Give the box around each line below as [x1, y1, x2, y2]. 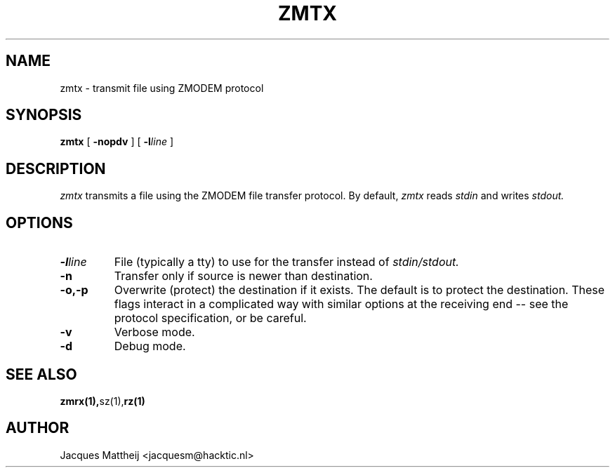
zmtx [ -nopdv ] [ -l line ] [60, 135, 174, 148]
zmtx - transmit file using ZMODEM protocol [60, 81, 264, 94]
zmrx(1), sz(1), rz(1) [60, 394, 145, 407]
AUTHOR [6, 419, 70, 437]
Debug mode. [114, 339, 186, 354]
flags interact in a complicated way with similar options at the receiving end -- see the [114, 297, 569, 312]
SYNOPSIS [6, 106, 82, 124]
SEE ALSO [6, 365, 77, 383]
